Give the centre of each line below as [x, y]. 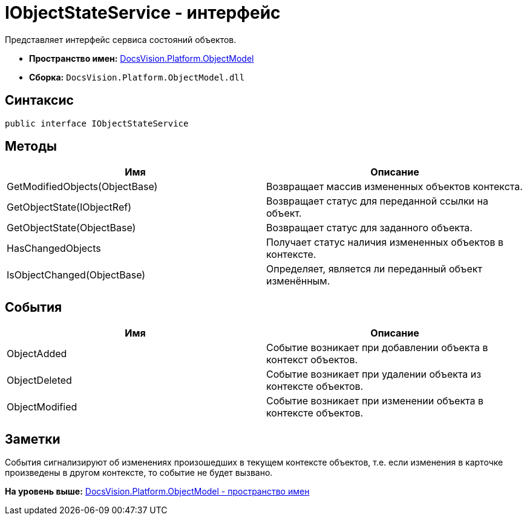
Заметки [33, 439]
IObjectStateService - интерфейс [143, 13]
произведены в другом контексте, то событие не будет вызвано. [139, 473]
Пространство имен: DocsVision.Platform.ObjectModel [142, 58]
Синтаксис [39, 100]
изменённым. [298, 281]
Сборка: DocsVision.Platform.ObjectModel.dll [137, 77]
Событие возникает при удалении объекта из [374, 374]
